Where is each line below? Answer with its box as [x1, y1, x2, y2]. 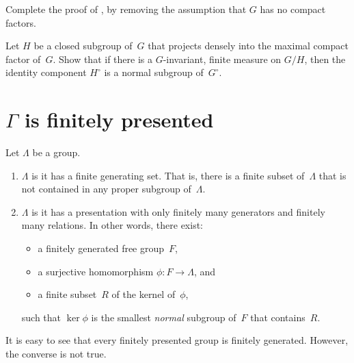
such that [21, 310, 62, 324]
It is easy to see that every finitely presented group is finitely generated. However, [5, 333, 349, 347]
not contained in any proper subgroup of [21, 181, 191, 196]
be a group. [32, 145, 81, 160]
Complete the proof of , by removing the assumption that [5, 2, 247, 16]
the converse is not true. [5, 347, 107, 361]
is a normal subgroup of [104, 65, 204, 79]
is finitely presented [24, 105, 214, 134]
